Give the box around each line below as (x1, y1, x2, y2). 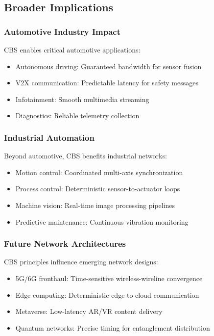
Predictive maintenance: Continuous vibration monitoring (15, 216, 189, 227)
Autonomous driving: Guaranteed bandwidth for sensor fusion (15, 61, 202, 71)
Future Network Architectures (4, 237, 126, 250)
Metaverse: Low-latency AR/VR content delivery (15, 306, 163, 316)
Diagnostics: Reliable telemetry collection (15, 110, 140, 121)
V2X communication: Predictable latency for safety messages (15, 78, 198, 88)
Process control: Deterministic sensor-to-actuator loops (15, 183, 180, 194)
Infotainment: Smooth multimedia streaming (15, 94, 149, 104)
